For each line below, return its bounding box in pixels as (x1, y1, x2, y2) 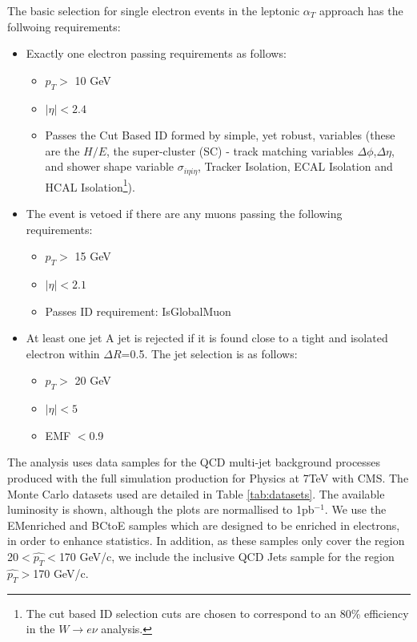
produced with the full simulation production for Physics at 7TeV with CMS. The (7, 470, 409, 486)
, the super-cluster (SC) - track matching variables (106, 142, 354, 159)
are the (45, 142, 80, 159)
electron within (26, 345, 100, 361)
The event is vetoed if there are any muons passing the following (26, 205, 343, 222)
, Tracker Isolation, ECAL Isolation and (198, 158, 393, 175)
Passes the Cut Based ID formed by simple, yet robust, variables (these (45, 127, 395, 143)
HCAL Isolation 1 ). (45, 176, 135, 195)
